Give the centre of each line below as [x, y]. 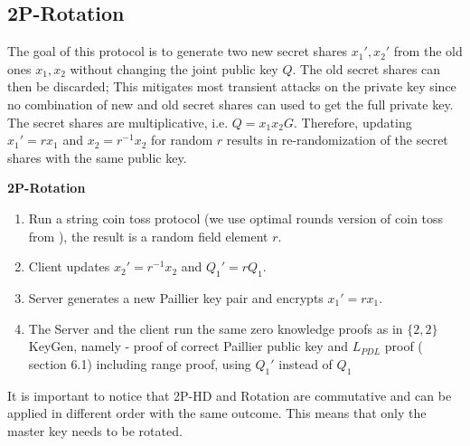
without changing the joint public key [174, 68]
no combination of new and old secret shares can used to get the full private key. [230, 104]
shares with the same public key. [97, 157]
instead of [305, 363]
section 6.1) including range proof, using [140, 363]
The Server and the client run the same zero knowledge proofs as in [216, 328]
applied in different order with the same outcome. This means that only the [217, 413]
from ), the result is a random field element [148, 236]
